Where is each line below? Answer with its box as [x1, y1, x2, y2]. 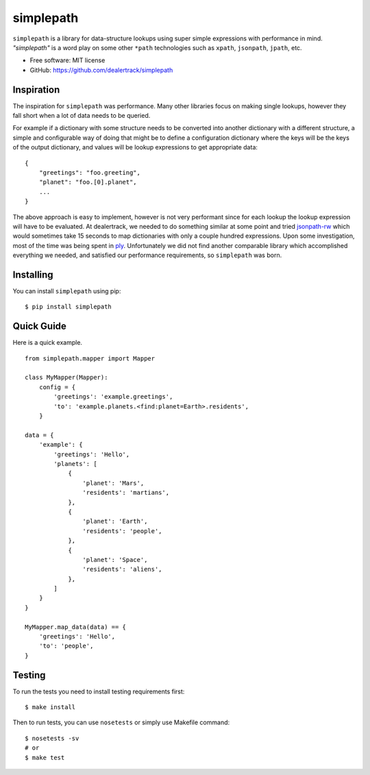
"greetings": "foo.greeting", [38, 169, 140, 176]
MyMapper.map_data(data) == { [25, 623, 127, 630]
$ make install [25, 703, 76, 711]
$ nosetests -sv [25, 734, 79, 742]
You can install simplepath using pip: [12, 287, 121, 295]
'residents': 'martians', [82, 489, 170, 497]
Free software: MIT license [29, 56, 106, 64]
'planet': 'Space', [82, 556, 148, 563]
